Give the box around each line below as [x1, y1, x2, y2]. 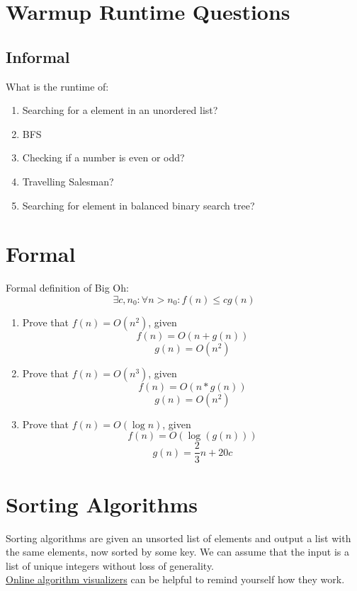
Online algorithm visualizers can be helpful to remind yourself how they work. [6, 572, 345, 587]
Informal [6, 45, 70, 67]
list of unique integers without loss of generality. [6, 558, 215, 573]
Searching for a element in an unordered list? [22, 103, 218, 117]
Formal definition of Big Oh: [6, 280, 129, 295]
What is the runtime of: [6, 79, 109, 93]
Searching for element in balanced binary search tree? [22, 197, 255, 212]
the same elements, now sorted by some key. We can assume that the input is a [6, 544, 350, 559]
